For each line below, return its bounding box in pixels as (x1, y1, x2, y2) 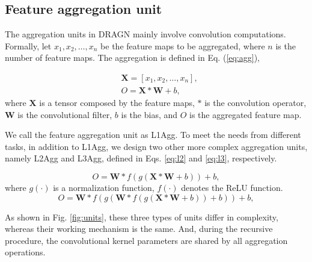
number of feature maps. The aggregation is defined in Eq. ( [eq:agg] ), (5, 51, 260, 64)
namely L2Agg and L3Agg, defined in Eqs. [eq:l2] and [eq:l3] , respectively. (5, 152, 277, 164)
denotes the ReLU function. (181, 181, 283, 194)
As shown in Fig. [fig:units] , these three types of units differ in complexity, (5, 210, 278, 223)
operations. (5, 246, 46, 258)
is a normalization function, (53, 181, 154, 194)
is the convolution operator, (204, 96, 307, 109)
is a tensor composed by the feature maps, (39, 96, 195, 109)
